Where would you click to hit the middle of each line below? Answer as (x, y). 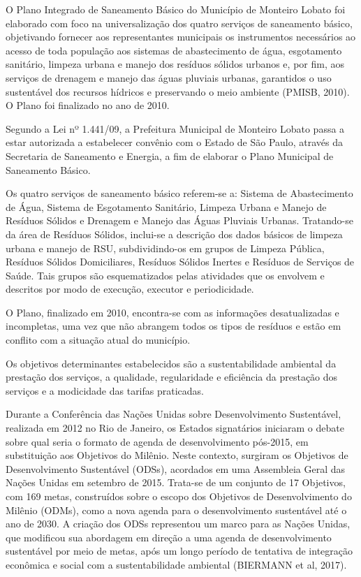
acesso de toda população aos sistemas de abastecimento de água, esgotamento (174, 50)
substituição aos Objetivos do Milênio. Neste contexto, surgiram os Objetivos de (177, 455)
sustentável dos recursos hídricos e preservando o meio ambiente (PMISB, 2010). (178, 91)
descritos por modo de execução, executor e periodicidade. (130, 289)
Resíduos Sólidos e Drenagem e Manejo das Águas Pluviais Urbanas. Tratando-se (179, 220)
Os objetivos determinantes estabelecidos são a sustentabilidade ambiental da (171, 363)
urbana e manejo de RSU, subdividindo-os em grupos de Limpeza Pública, (165, 248)
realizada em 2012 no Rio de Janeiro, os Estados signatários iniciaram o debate (175, 428)
